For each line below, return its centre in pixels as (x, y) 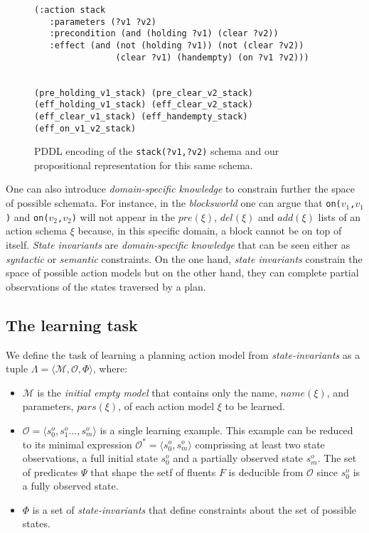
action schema (37, 231)
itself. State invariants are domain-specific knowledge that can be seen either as (178, 244)
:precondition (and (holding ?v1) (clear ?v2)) (164, 34)
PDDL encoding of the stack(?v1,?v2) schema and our (157, 151)
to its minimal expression (77, 444)
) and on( (27, 216)
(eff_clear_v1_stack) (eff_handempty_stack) (141, 116)
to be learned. (255, 406)
